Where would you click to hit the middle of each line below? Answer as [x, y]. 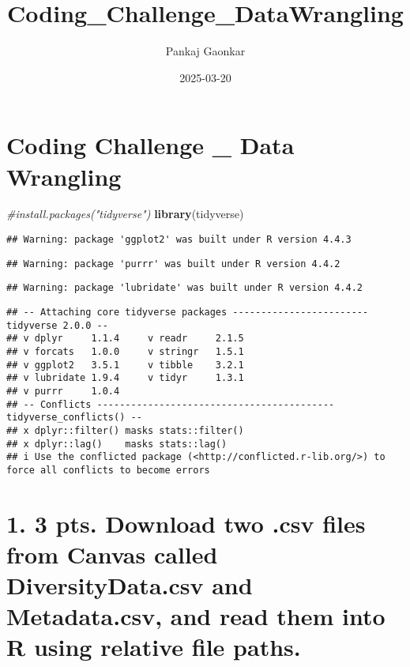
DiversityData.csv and [130, 585]
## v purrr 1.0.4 [63, 391]
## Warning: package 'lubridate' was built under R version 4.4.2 [185, 288]
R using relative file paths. [154, 647]
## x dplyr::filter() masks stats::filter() [125, 430]
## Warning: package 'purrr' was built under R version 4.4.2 [173, 264]
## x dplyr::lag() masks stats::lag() [117, 444]
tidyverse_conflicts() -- [74, 418]
